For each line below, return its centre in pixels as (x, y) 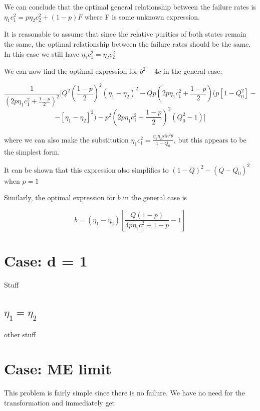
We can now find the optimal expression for (71, 71)
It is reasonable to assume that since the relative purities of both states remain (125, 34)
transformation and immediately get (60, 402)
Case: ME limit (58, 369)
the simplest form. (32, 151)
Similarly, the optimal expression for (60, 197)
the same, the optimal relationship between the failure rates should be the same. (127, 43)
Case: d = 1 (46, 260)
